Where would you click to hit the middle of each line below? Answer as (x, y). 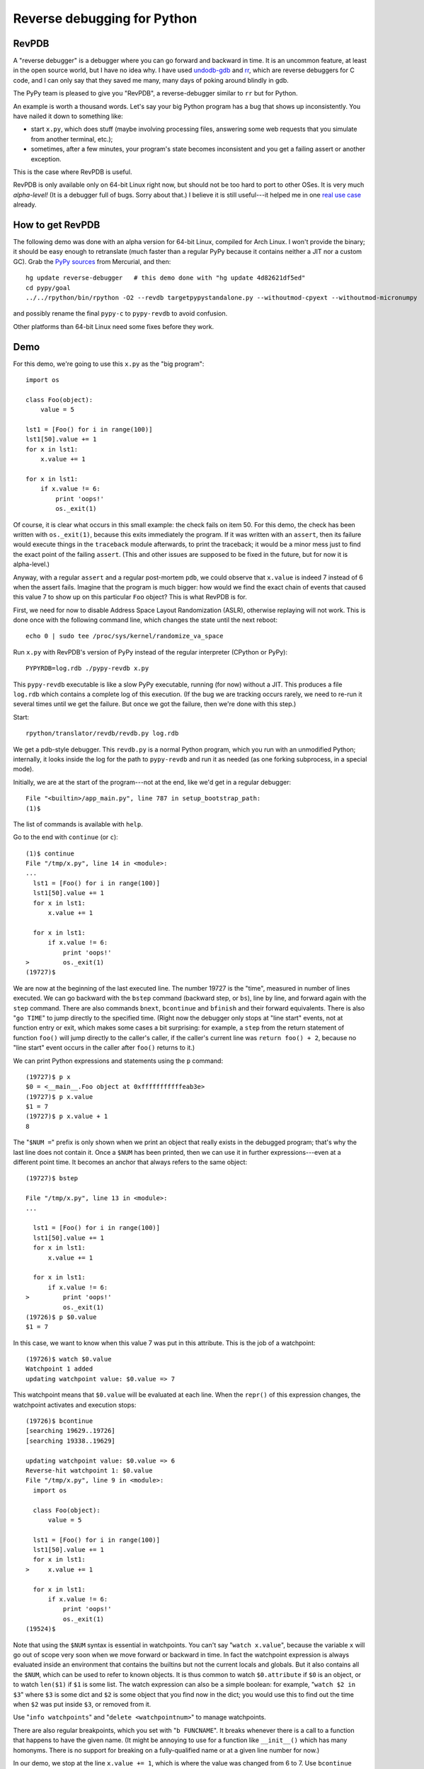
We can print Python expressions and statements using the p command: (118, 1061)
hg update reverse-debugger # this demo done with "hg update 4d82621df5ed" (166, 278)
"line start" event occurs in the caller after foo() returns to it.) (104, 1048)
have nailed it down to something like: (68, 116)
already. (25, 204)
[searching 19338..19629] (71, 1441)
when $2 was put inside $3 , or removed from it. (82, 1704)
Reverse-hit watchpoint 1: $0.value (89, 1470)
